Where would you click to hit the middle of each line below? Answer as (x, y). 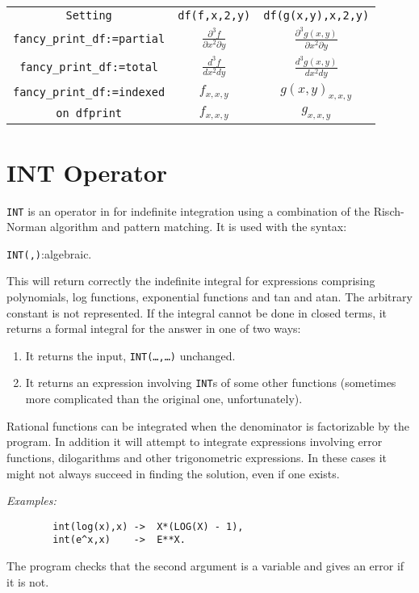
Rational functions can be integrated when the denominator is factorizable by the (208, 425)
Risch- (389, 210)
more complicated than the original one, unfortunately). (164, 399)
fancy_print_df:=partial (89, 38)
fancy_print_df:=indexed (89, 93)
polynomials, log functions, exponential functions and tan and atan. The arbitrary (209, 297)
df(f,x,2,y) (214, 15)
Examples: (31, 500)
